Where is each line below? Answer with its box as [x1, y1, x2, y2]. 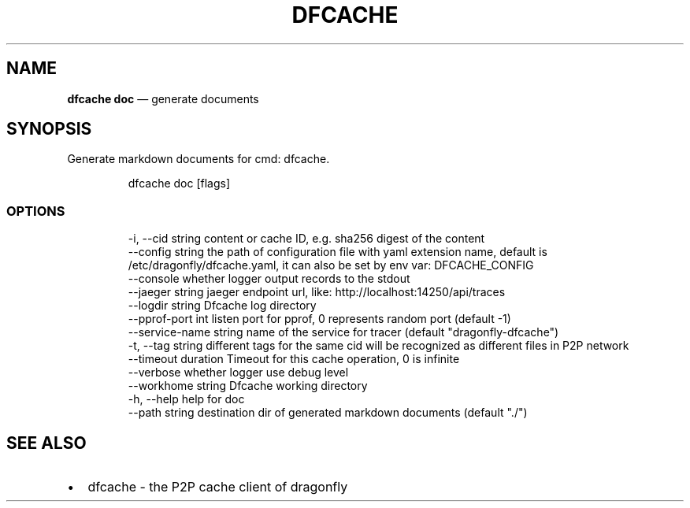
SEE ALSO [6, 432, 87, 453]
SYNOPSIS [6, 119, 92, 139]
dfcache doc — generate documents [67, 91, 259, 106]
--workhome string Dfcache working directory [128, 379, 368, 393]
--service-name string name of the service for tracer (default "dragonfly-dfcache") [128, 325, 559, 339]
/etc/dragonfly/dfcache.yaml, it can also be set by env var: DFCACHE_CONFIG [128, 258, 534, 273]
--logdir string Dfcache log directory [128, 298, 317, 313]
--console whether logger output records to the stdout [128, 272, 410, 286]
